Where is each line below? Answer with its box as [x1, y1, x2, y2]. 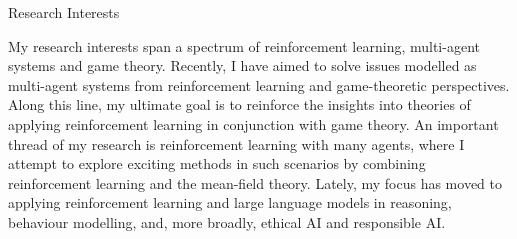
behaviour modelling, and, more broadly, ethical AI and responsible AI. [8, 211, 446, 232]
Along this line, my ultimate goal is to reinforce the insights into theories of [8, 94, 471, 115]
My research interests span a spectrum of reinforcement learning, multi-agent [8, 35, 480, 56]
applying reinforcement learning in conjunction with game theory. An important [8, 113, 499, 134]
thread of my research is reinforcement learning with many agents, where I [8, 133, 465, 154]
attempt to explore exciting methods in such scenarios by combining [8, 153, 426, 174]
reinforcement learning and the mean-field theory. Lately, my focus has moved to [8, 172, 503, 193]
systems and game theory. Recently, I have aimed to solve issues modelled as [8, 55, 477, 76]
